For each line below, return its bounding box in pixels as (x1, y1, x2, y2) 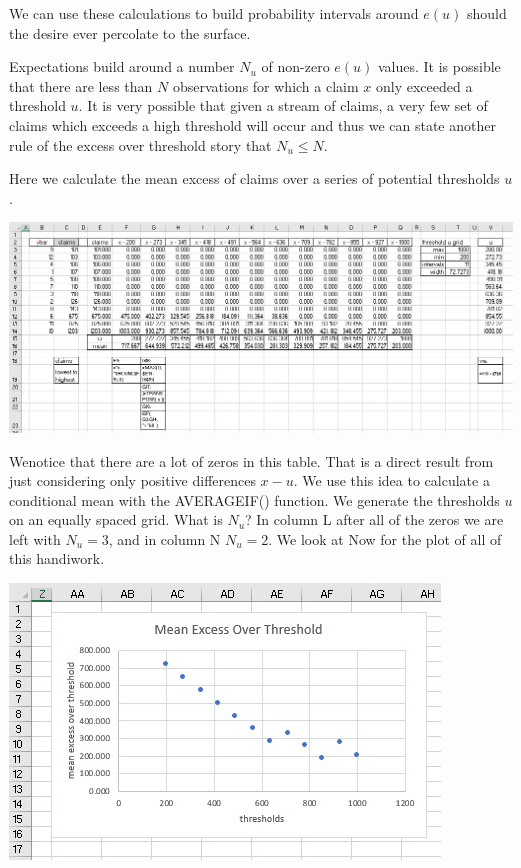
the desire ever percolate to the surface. (9, 22, 251, 43)
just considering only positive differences (9, 470, 256, 491)
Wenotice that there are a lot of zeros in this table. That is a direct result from (9, 450, 494, 471)
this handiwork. (9, 548, 105, 569)
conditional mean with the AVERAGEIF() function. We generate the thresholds (9, 489, 500, 510)
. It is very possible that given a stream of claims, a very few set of (78, 95, 488, 116)
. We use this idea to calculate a (293, 470, 490, 491)
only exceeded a (375, 75, 473, 96)
